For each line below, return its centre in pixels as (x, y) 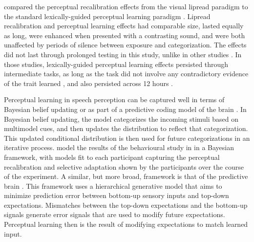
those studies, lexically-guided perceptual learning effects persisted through (116, 64)
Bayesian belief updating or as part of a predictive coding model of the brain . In (125, 109)
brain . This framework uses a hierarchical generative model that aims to (113, 186)
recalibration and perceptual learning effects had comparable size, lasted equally (124, 26)
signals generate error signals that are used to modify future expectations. (115, 214)
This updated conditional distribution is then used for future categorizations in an (127, 138)
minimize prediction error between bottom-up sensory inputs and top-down (116, 195)
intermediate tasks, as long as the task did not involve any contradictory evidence (126, 74)
